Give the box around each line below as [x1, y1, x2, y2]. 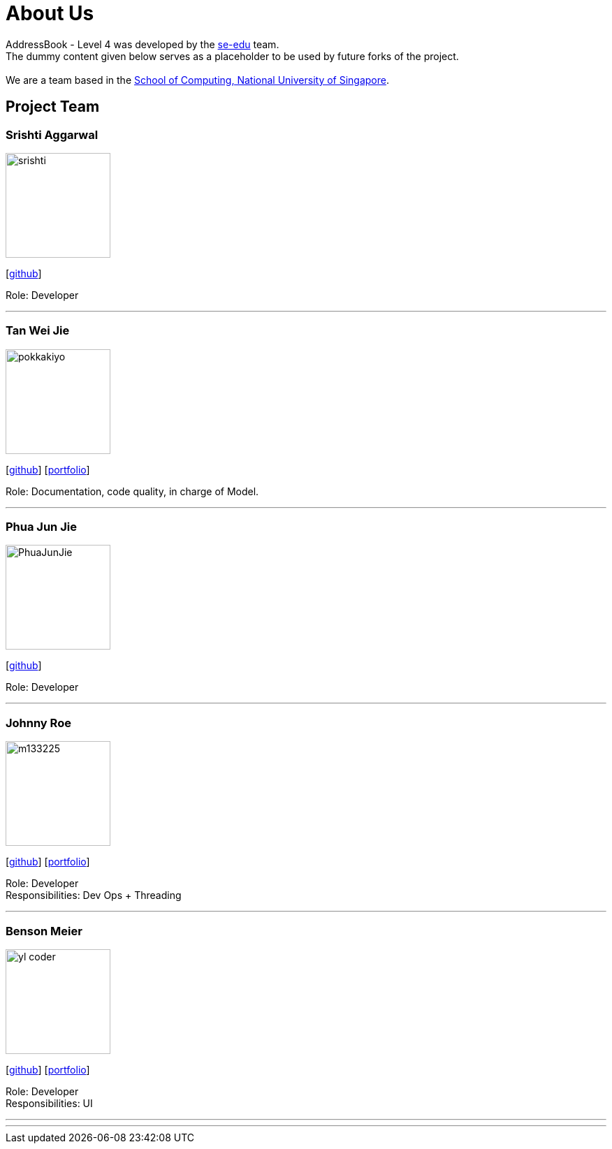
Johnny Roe [6, 715, 71, 730]
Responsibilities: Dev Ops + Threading [6, 889, 182, 902]
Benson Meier [6, 923, 82, 938]
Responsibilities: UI [6, 1097, 93, 1109]
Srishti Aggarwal [6, 127, 99, 142]
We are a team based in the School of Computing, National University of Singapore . [6, 73, 390, 86]
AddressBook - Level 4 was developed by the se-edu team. [6, 38, 279, 50]
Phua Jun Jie [6, 520, 77, 534]
